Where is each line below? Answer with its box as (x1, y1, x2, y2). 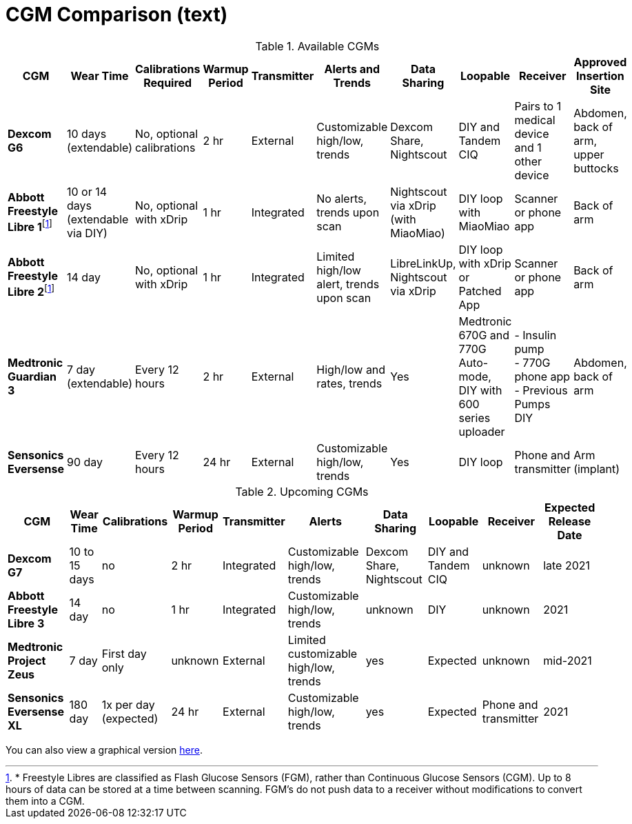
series (458, 410, 491, 425)
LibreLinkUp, (390, 256, 456, 270)
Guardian (8, 369, 57, 383)
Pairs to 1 (514, 99, 562, 113)
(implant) (573, 461, 620, 476)
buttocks (573, 161, 619, 175)
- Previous (514, 383, 568, 397)
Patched (458, 283, 502, 298)
